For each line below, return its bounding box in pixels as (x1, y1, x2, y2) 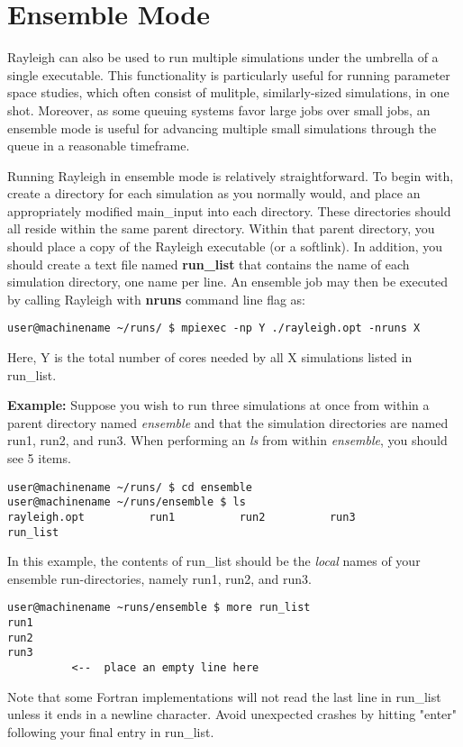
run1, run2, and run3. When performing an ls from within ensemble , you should (7, 431, 448, 450)
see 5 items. (7, 449, 71, 468)
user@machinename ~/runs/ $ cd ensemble (7, 480, 253, 494)
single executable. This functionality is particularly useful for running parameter (7, 65, 450, 84)
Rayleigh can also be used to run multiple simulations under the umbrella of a (7, 48, 439, 67)
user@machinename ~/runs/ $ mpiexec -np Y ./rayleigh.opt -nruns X (7, 322, 421, 335)
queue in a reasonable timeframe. (7, 136, 190, 155)
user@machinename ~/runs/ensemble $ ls (7, 496, 246, 509)
